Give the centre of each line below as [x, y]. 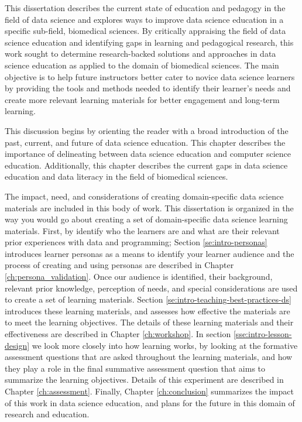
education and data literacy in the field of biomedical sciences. [116, 176]
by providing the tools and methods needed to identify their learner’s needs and [148, 88]
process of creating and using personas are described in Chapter [119, 265]
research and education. [47, 414]
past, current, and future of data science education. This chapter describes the [145, 142]
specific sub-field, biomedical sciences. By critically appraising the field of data [145, 31]
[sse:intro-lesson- [262, 334]
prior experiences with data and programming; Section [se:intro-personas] [136, 242]
